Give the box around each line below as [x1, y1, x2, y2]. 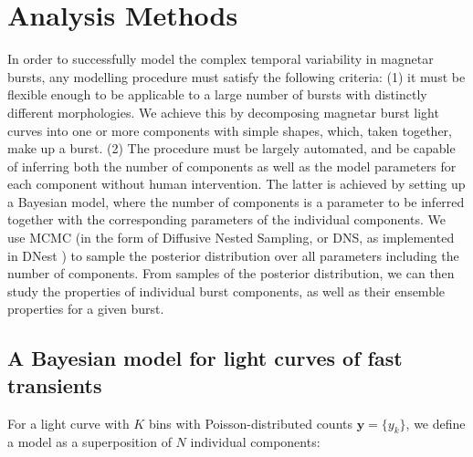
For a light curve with [7, 413, 130, 432]
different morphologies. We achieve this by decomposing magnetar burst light [7, 102, 439, 121]
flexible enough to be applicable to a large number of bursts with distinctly [7, 85, 427, 104]
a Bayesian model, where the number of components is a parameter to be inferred [7, 192, 465, 211]
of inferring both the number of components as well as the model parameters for [7, 156, 457, 175]
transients [7, 370, 102, 399]
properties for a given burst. [7, 299, 164, 318]
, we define [405, 413, 466, 432]
